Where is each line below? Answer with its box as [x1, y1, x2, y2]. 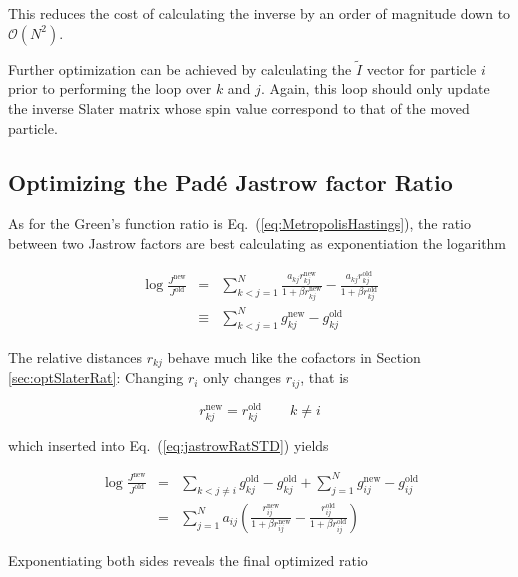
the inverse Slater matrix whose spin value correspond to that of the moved [8, 98, 470, 118]
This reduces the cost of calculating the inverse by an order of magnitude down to [8, 3, 511, 23]
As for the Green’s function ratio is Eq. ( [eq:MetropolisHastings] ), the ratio [8, 213, 472, 234]
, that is [300, 367, 349, 388]
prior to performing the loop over [8, 78, 212, 99]
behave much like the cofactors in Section [167, 346, 421, 367]
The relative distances [8, 346, 142, 367]
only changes [203, 367, 282, 388]
